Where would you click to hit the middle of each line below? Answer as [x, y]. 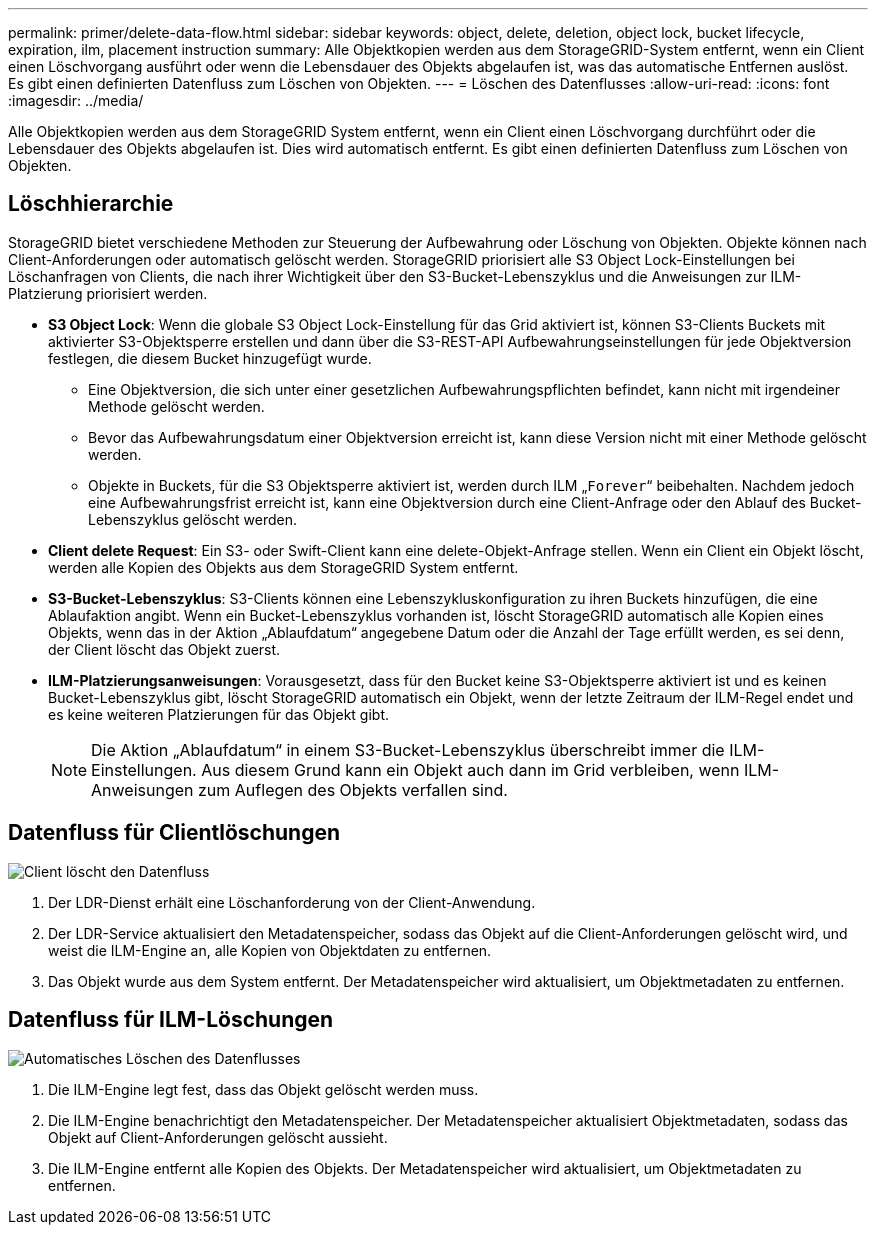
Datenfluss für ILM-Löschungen [171, 1020]
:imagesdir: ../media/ [76, 100]
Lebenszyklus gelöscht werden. [192, 519]
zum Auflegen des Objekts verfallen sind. [353, 789]
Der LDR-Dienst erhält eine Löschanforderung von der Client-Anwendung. [292, 902]
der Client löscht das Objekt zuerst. [164, 649]
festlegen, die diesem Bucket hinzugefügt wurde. [210, 358]
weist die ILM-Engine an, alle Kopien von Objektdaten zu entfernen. [270, 950]
